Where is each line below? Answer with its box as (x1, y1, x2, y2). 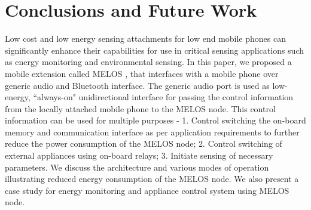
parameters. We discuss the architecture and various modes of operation (5, 160, 269, 173)
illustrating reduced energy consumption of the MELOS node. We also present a (5, 172, 299, 185)
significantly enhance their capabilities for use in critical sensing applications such (5, 44, 304, 56)
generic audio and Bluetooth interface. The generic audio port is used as (5, 79, 270, 91)
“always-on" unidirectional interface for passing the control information (33, 91, 294, 103)
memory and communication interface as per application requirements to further (5, 125, 300, 138)
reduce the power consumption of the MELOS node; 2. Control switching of (5, 137, 282, 150)
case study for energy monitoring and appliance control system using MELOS (5, 184, 289, 196)
